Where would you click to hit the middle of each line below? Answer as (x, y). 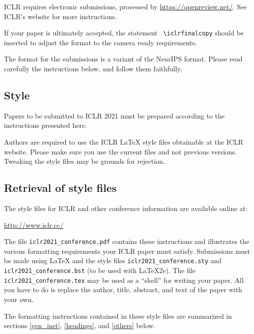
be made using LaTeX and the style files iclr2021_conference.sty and (113, 260)
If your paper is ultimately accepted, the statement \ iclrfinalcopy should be (124, 33)
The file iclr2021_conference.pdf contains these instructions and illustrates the (127, 241)
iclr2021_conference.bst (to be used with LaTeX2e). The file (100, 270)
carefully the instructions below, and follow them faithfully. (93, 69)
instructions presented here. (45, 125)
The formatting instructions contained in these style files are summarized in (118, 316)
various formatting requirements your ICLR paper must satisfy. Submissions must (127, 251)
